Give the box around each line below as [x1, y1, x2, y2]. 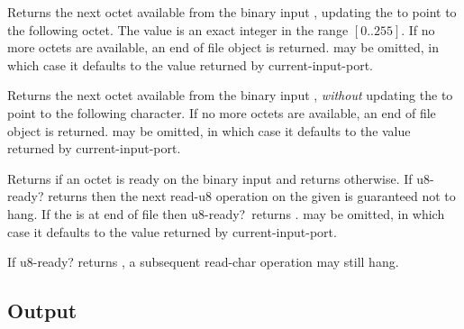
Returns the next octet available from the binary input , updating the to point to [7, 3, 457, 21]
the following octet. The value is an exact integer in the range [7, 20, 349, 39]
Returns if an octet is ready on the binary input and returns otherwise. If [7, 169, 413, 187]
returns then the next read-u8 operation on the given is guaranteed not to [48, 187, 456, 206]
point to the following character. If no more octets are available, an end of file [7, 103, 436, 122]
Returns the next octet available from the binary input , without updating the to [7, 86, 453, 105]
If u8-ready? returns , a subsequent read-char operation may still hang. [7, 252, 399, 271]
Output [7, 297, 77, 324]
